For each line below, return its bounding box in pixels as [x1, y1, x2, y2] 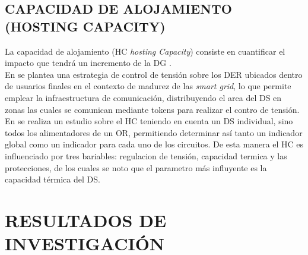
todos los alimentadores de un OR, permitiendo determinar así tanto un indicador [5, 126, 303, 138]
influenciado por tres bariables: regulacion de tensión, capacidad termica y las [5, 149, 287, 162]
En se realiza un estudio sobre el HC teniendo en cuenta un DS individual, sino [5, 115, 293, 127]
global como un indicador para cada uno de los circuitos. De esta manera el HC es [5, 138, 304, 150]
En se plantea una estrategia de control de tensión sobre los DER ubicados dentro [5, 68, 303, 80]
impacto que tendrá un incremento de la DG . [5, 56, 172, 69]
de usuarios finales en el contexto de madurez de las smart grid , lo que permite [5, 80, 291, 92]
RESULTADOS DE [5, 207, 167, 232]
